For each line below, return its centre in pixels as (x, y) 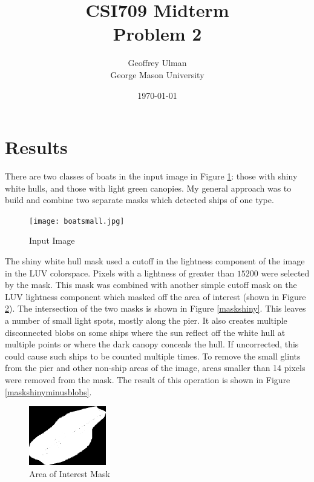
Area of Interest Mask (70, 473)
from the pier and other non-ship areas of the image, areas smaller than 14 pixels (155, 368)
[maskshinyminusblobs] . (48, 391)
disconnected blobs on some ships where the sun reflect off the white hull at (145, 332)
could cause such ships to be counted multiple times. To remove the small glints (153, 356)
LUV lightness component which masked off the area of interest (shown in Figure (155, 296)
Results (36, 147)
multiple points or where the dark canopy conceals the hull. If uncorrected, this (152, 344)
